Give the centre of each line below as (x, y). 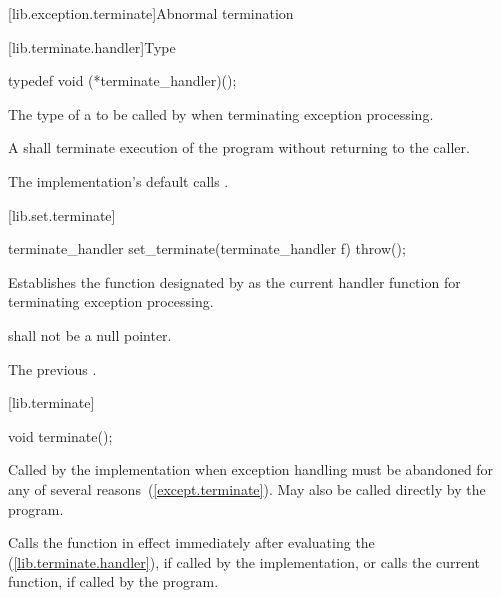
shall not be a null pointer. (90, 334)
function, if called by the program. (113, 581)
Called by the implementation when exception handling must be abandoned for (251, 469)
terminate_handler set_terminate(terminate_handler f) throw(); (207, 248)
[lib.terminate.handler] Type (92, 46)
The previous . (52, 368)
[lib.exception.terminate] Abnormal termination (151, 13)
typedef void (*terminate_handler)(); (122, 80)
